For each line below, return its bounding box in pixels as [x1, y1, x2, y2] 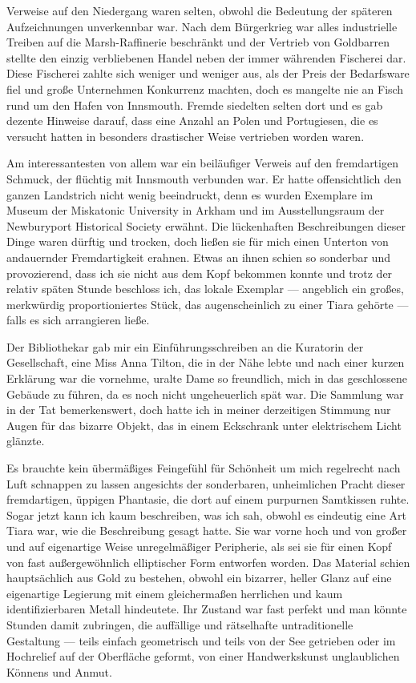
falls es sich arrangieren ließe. [6, 311, 150, 328]
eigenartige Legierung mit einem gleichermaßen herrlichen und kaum [6, 585, 343, 601]
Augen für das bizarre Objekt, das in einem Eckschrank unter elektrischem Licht [6, 416, 402, 433]
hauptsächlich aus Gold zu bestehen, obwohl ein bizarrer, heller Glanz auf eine [6, 569, 392, 586]
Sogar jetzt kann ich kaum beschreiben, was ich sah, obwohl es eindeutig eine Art [6, 506, 406, 523]
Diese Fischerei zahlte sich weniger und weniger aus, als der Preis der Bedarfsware [6, 65, 410, 82]
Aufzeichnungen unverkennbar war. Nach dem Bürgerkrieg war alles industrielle [6, 18, 398, 34]
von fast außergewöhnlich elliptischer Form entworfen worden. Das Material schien [6, 553, 410, 570]
